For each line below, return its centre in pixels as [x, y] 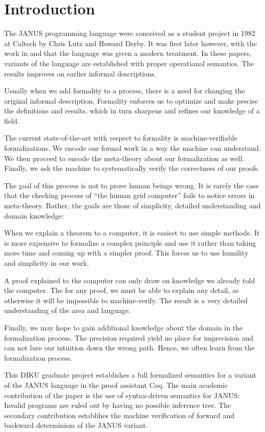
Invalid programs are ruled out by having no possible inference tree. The [118, 405]
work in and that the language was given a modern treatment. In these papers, [128, 53]
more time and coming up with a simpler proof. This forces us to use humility [126, 253]
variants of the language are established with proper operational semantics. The [129, 63]
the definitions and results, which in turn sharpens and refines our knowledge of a [132, 111]
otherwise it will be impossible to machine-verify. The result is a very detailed [126, 300]
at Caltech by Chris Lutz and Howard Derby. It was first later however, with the [130, 43]
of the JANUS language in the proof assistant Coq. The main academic [116, 385]
